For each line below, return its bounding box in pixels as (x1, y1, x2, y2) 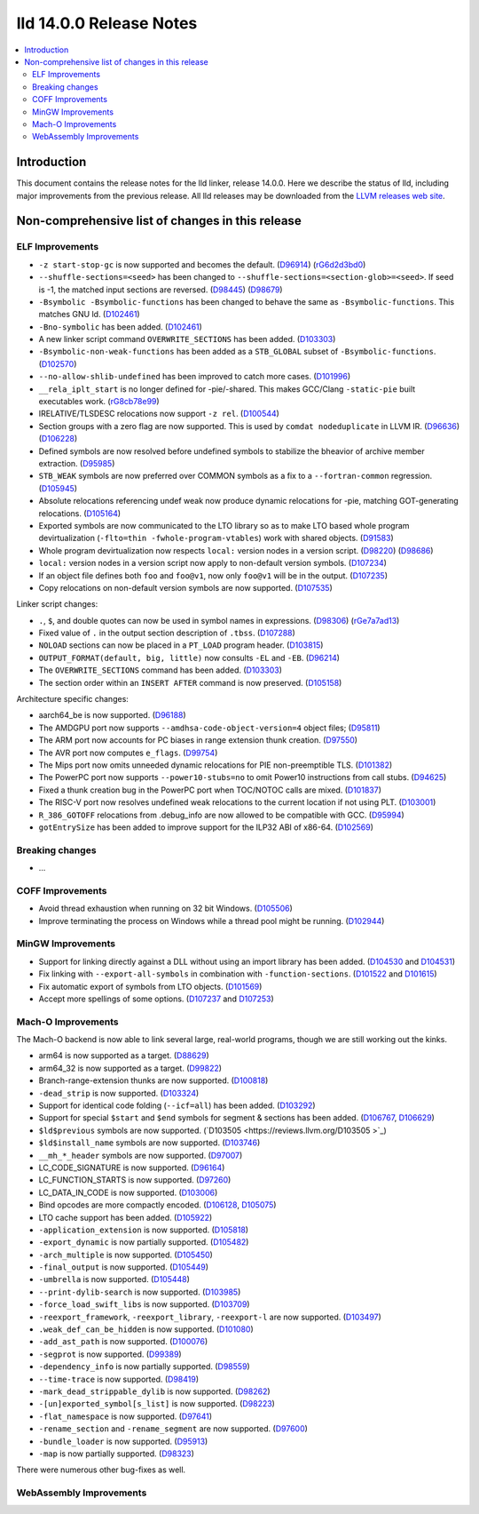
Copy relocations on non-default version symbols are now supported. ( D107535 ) (38, 582, 333, 593)
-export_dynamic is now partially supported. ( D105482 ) (38, 1237, 249, 1247)
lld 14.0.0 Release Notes (16, 13, 198, 33)
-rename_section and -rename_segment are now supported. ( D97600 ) (38, 1423, 308, 1434)
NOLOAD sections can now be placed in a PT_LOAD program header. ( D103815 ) (38, 640, 324, 650)
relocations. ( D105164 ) (38, 507, 122, 519)
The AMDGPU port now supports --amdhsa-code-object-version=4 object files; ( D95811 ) (38, 722, 381, 733)
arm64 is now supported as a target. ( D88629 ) (38, 1050, 209, 1061)
